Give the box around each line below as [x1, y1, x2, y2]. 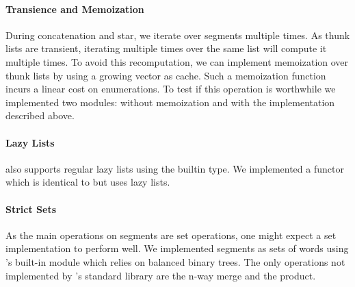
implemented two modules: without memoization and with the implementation [5, 95, 335, 109]
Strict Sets [5, 201, 57, 216]
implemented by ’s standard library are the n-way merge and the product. [5, 268, 316, 282]
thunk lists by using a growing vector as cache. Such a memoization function [5, 68, 326, 82]
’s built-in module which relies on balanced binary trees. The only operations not [5, 254, 345, 269]
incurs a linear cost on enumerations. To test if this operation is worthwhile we [5, 82, 336, 96]
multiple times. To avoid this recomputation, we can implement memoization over [5, 54, 349, 68]
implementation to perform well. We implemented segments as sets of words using [5, 241, 349, 255]
